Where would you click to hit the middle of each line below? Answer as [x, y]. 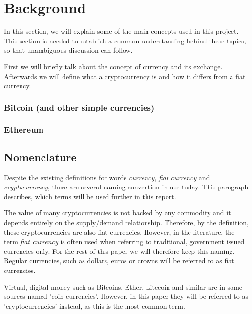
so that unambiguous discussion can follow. [68, 50]
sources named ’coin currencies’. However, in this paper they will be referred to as [126, 296]
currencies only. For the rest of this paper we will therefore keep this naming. [119, 251]
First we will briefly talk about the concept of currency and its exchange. [113, 66]
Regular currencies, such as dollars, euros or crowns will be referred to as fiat [119, 261]
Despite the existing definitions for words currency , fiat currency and [107, 177]
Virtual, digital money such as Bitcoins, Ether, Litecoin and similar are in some [123, 286]
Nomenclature [40, 157]
